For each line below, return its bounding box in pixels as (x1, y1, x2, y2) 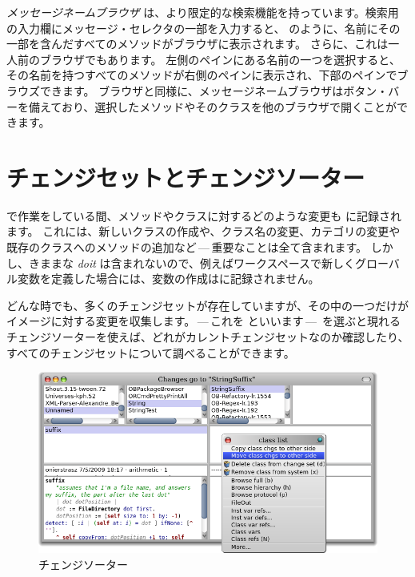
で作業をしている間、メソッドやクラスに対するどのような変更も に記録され (6, 207, 401, 224)
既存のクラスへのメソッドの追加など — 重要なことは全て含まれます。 (6, 239, 367, 256)
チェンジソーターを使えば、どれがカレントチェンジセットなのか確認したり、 (6, 329, 409, 345)
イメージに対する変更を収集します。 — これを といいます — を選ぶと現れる (6, 313, 401, 329)
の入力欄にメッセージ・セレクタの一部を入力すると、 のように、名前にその (6, 19, 401, 36)
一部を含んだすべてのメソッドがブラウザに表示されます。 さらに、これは (6, 35, 389, 52)
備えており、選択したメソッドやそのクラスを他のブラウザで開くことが (28, 98, 397, 115)
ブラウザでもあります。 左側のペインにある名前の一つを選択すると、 (39, 50, 401, 67)
